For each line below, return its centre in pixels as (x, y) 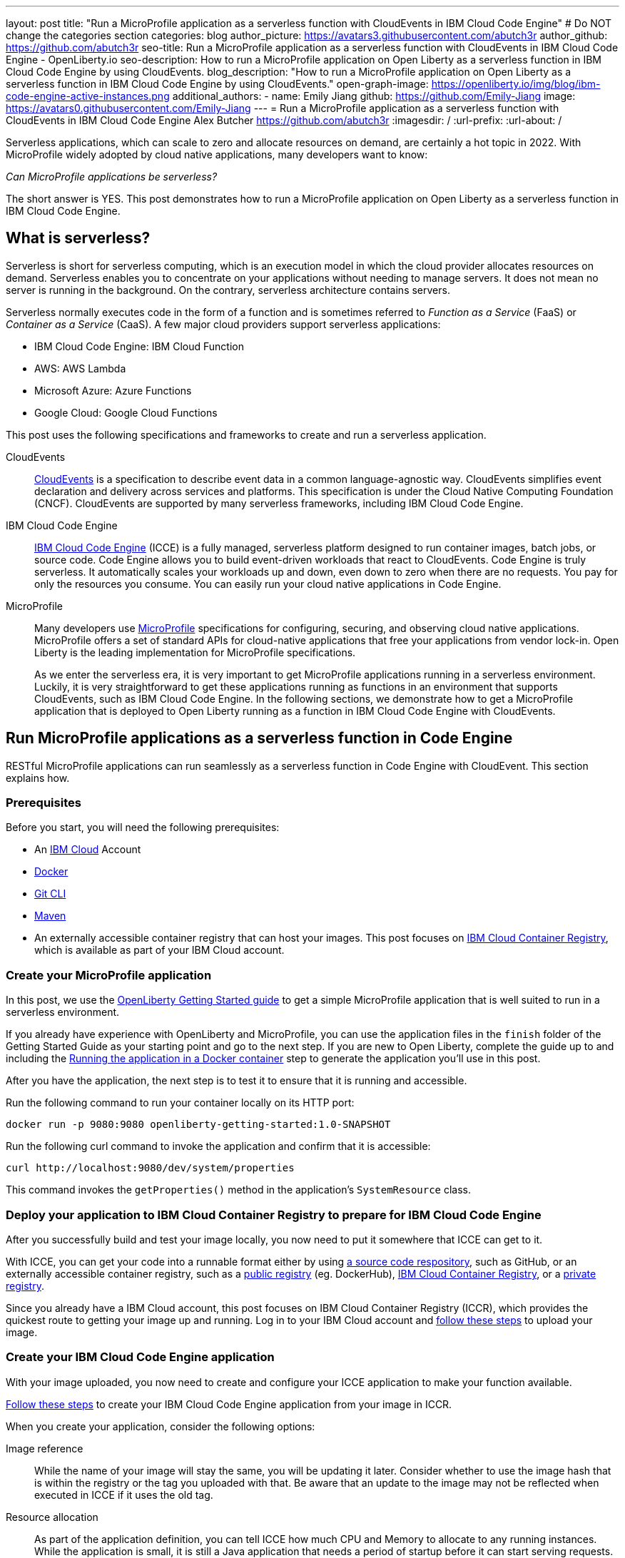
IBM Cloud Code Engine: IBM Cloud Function (139, 346)
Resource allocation (52, 1517)
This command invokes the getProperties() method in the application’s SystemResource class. (239, 1190)
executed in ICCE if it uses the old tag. (124, 1495)
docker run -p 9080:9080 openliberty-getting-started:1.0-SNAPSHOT (198, 1125)
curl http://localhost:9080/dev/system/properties (150, 1168)
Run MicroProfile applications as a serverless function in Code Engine (259, 738)
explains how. (38, 778)
